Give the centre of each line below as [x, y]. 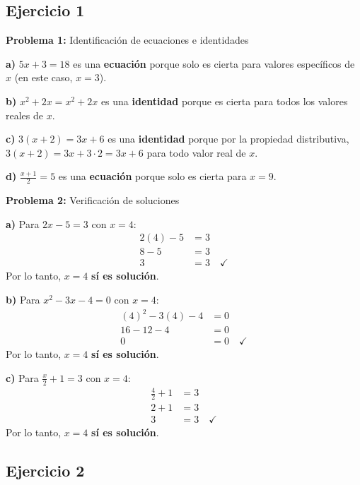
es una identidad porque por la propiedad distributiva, [228, 139]
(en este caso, [43, 77]
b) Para [23, 300]
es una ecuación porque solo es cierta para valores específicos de [214, 63]
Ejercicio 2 [45, 471]
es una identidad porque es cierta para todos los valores [224, 101]
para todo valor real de [196, 152]
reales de [24, 115]
